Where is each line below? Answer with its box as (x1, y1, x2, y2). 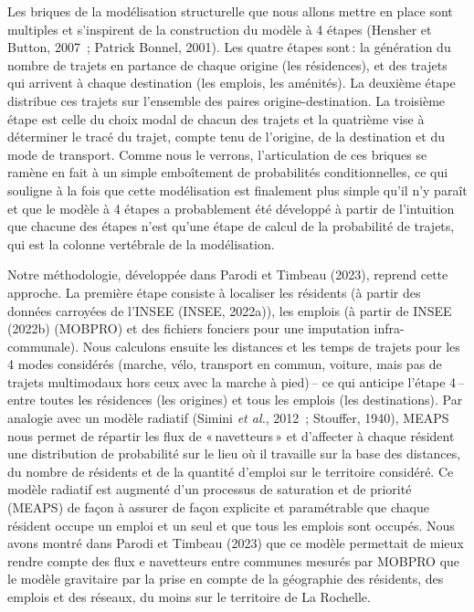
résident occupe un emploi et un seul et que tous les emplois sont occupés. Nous (7, 515, 455, 534)
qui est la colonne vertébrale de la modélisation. (7, 234, 275, 253)
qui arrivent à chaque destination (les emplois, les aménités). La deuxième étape (7, 73, 456, 92)
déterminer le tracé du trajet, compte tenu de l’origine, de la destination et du (7, 127, 445, 146)
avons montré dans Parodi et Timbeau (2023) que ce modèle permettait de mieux (7, 533, 464, 553)
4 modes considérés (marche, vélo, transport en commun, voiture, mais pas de (7, 354, 442, 374)
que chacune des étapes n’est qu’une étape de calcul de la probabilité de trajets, (7, 216, 455, 236)
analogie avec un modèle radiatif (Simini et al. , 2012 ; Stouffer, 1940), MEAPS (7, 408, 449, 427)
